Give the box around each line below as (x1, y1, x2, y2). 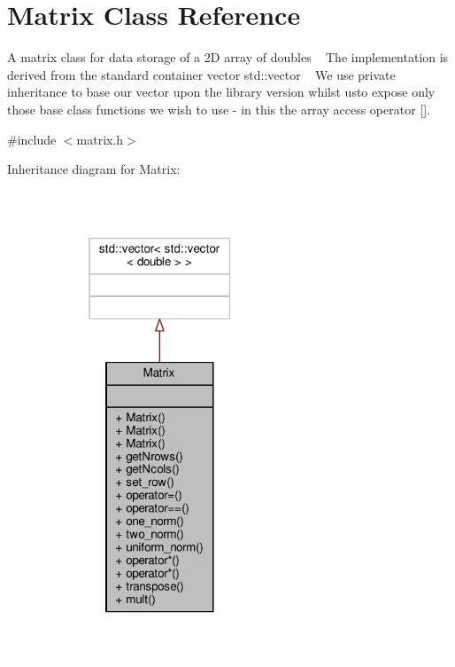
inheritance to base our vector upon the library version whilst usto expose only (7, 82, 436, 101)
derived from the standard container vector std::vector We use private (7, 65, 396, 83)
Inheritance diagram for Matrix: (7, 160, 181, 178)
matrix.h (76, 129, 124, 148)
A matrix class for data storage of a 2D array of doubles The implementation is (7, 48, 449, 67)
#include (7, 129, 57, 148)
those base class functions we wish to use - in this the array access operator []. (7, 99, 431, 118)
